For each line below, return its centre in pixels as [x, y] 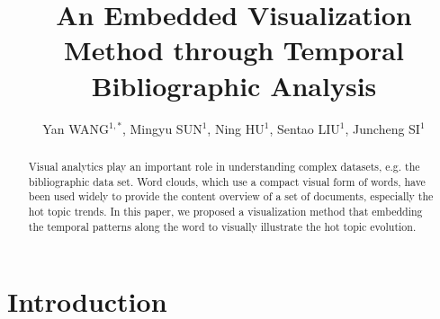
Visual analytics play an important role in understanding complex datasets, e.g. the [224, 166]
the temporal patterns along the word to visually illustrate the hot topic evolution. [222, 226]
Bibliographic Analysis [234, 85]
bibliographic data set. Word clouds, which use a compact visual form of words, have [227, 181]
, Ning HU [236, 128]
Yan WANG [76, 128]
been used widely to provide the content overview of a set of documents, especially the [231, 196]
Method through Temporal [234, 50]
